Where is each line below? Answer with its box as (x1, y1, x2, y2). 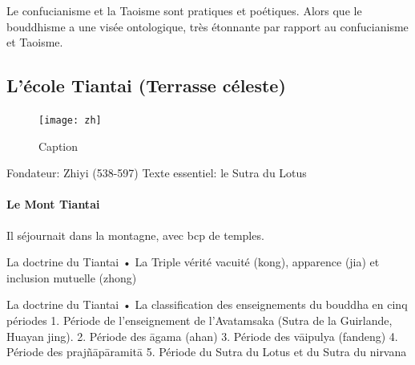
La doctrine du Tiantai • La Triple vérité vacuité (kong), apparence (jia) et (6, 253, 380, 270)
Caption (38, 137, 79, 154)
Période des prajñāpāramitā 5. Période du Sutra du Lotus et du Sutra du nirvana (6, 343, 407, 360)
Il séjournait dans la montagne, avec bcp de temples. (6, 226, 264, 243)
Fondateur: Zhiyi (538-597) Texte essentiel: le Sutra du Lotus (6, 164, 307, 181)
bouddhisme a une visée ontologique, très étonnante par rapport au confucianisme (6, 18, 409, 34)
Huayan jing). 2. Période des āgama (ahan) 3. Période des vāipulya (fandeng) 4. (6, 327, 398, 344)
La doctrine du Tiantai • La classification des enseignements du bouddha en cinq (6, 296, 408, 313)
